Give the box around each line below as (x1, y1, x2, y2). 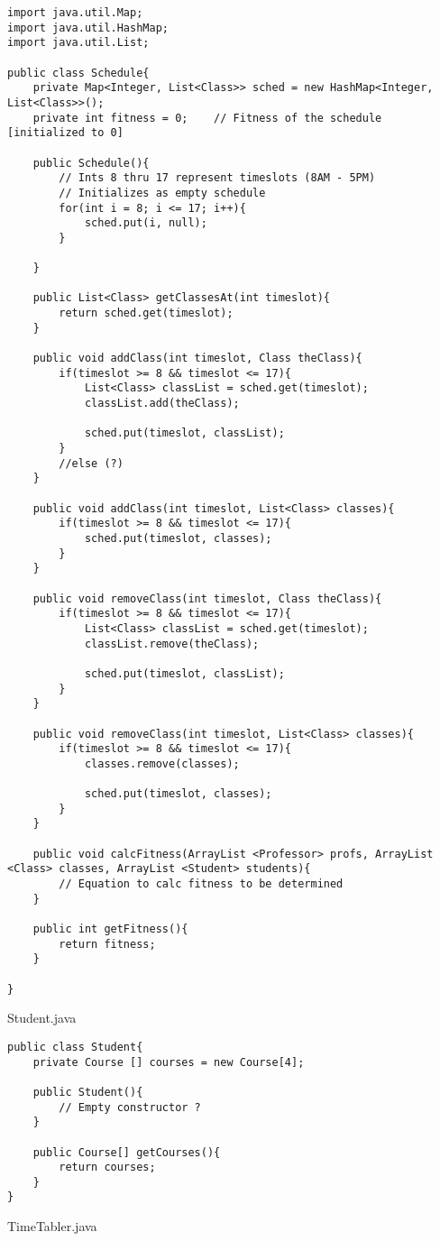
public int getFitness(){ (32, 923, 188, 936)
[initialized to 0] (7, 126, 124, 140)
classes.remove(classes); (84, 757, 240, 770)
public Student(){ (32, 1085, 143, 1099)
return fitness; (59, 937, 156, 951)
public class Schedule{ (7, 66, 150, 79)
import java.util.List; (7, 36, 150, 50)
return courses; (59, 1161, 156, 1174)
